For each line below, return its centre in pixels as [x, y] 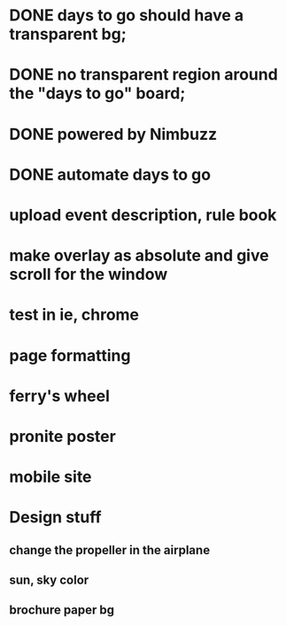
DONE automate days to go [110, 174]
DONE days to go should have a [127, 15]
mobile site [50, 477]
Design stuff [55, 518]
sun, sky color [49, 580]
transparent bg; [68, 34]
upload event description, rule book [143, 215]
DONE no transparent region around [144, 75]
